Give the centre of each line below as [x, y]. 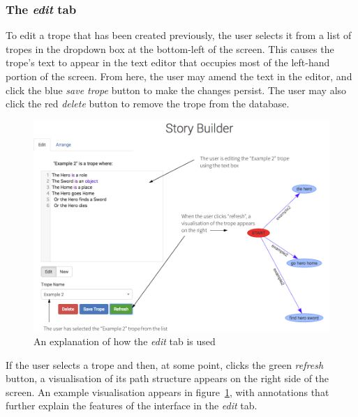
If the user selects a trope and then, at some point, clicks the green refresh [165, 364]
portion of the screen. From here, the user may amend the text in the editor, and [179, 76]
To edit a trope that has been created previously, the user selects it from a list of [179, 35]
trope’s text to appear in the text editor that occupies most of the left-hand [168, 62]
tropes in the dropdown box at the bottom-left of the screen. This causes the [170, 48]
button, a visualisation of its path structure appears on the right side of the [167, 378]
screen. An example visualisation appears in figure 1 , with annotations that [167, 392]
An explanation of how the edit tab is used [125, 341]
